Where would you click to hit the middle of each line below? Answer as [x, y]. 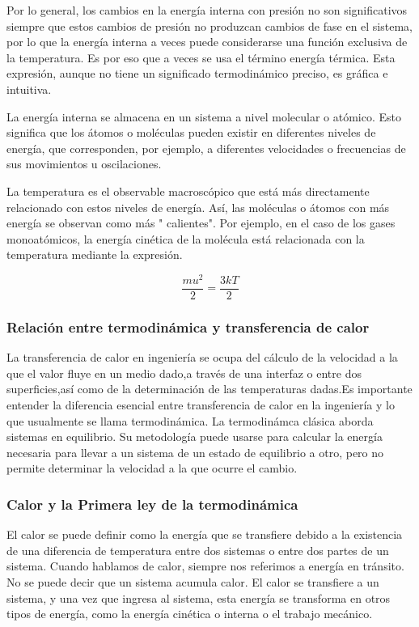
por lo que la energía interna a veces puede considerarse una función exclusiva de [207, 42]
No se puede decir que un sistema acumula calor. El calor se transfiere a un [193, 582]
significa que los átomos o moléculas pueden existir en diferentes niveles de [191, 132]
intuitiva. [29, 89]
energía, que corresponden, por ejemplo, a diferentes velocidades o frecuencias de [206, 148]
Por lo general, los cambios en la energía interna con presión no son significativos [207, 10]
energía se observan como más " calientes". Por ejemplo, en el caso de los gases [201, 223]
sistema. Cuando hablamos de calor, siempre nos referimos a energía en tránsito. [205, 566]
